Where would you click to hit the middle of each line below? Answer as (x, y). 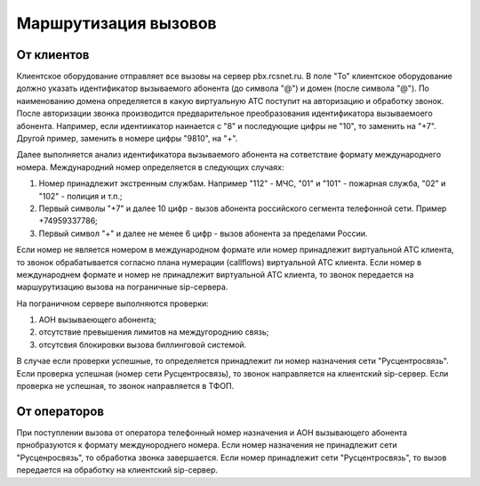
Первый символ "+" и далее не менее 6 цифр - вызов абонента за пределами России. (203, 233)
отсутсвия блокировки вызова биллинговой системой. (143, 344)
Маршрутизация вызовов (116, 23)
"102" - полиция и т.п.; (81, 196)
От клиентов (53, 55)
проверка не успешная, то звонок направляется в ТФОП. (125, 386)
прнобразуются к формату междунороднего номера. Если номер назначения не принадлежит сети (207, 445)
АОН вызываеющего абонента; (98, 320)
